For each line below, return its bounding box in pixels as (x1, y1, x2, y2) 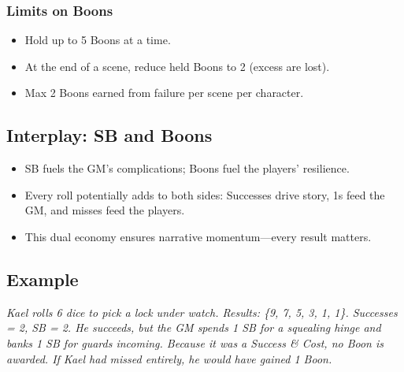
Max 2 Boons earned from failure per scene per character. (24, 84, 304, 101)
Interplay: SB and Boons (6, 123, 213, 147)
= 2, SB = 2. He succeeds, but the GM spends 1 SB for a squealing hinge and (6, 319, 381, 336)
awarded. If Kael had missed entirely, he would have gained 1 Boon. (6, 350, 332, 366)
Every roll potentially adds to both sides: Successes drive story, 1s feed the (24, 186, 385, 203)
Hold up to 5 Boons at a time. (24, 32, 171, 48)
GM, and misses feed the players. (24, 202, 185, 218)
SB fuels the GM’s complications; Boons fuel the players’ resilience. (24, 160, 350, 177)
